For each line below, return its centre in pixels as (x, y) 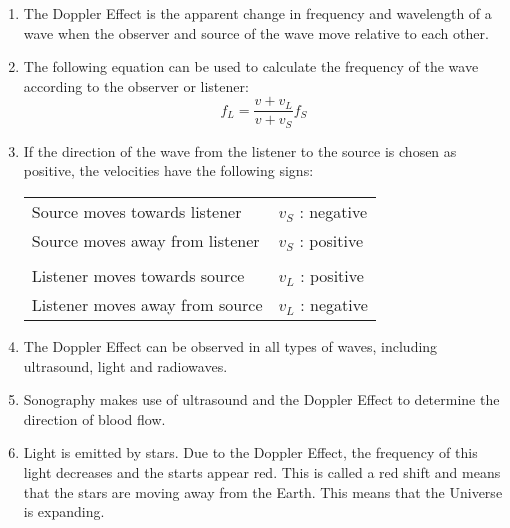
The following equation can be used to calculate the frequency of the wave (251, 66)
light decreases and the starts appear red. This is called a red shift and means (262, 472)
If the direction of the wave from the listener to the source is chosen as (240, 150)
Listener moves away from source (147, 305)
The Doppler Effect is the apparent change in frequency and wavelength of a (257, 13)
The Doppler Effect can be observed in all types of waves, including (230, 346)
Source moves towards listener (136, 212)
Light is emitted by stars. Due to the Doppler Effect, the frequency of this (250, 452)
